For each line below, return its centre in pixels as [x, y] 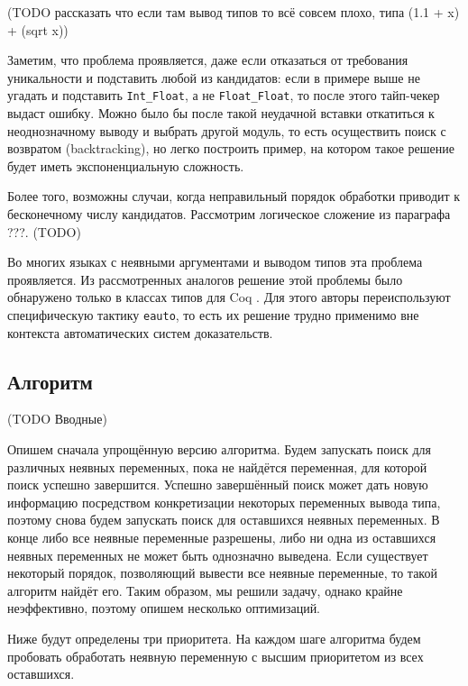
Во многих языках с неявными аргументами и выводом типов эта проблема [215, 262]
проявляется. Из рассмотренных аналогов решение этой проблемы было [205, 279]
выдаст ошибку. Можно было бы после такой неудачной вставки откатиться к [221, 113]
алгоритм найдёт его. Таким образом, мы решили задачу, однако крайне [205, 590]
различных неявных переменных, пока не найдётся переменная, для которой [217, 466]
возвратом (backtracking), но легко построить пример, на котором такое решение [231, 148]
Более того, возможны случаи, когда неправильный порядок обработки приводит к [234, 196]
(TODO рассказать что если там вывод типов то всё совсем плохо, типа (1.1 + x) [234, 12]
